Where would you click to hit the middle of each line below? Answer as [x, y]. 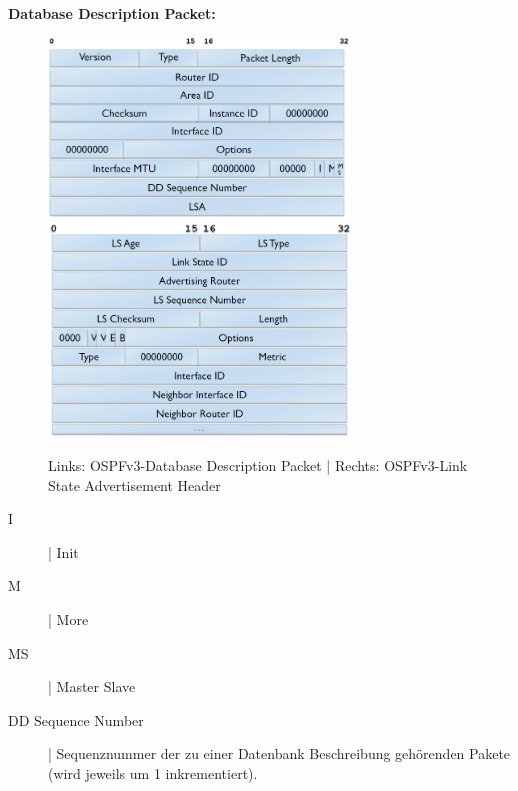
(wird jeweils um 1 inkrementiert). [153, 772]
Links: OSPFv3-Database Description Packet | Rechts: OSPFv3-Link [258, 465]
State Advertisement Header [134, 484]
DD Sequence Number [76, 719]
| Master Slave [92, 686]
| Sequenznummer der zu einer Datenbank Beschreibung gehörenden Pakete [279, 753]
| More [68, 619]
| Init [63, 551]
